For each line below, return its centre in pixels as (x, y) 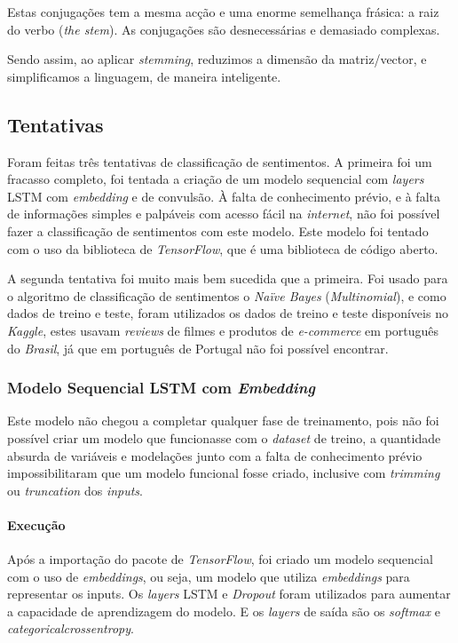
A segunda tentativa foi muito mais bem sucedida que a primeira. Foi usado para (228, 278)
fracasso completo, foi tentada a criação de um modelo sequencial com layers (216, 179)
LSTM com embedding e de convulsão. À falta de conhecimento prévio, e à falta (224, 196)
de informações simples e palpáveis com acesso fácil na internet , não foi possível (224, 214)
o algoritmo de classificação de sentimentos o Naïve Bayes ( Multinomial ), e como (227, 295)
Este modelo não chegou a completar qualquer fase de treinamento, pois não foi (223, 421)
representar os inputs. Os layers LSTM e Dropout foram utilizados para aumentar (229, 594)
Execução (36, 524)
